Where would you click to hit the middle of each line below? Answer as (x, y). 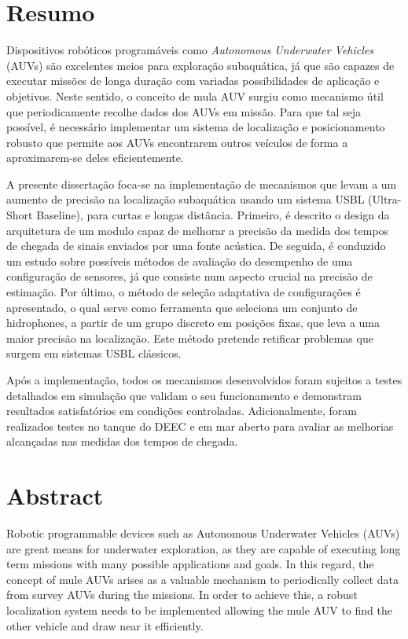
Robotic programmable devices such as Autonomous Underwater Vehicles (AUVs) (203, 533)
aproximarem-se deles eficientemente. (95, 158)
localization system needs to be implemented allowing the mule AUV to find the (199, 610)
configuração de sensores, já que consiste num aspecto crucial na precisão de (189, 276)
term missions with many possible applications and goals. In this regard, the (190, 564)
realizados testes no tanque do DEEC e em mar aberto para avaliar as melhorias (200, 426)
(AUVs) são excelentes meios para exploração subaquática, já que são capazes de (200, 65)
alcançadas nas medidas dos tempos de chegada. (122, 441)
